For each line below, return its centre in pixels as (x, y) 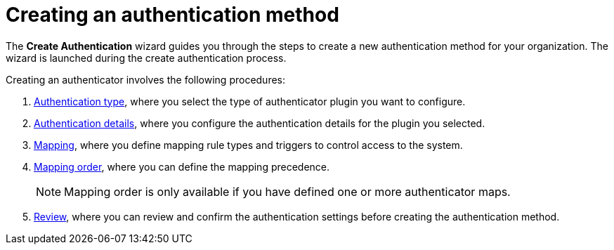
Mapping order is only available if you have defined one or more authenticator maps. (287, 191)
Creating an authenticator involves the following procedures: (146, 79)
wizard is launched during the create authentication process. (146, 58)
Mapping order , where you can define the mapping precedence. (182, 166)
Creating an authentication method (172, 15)
